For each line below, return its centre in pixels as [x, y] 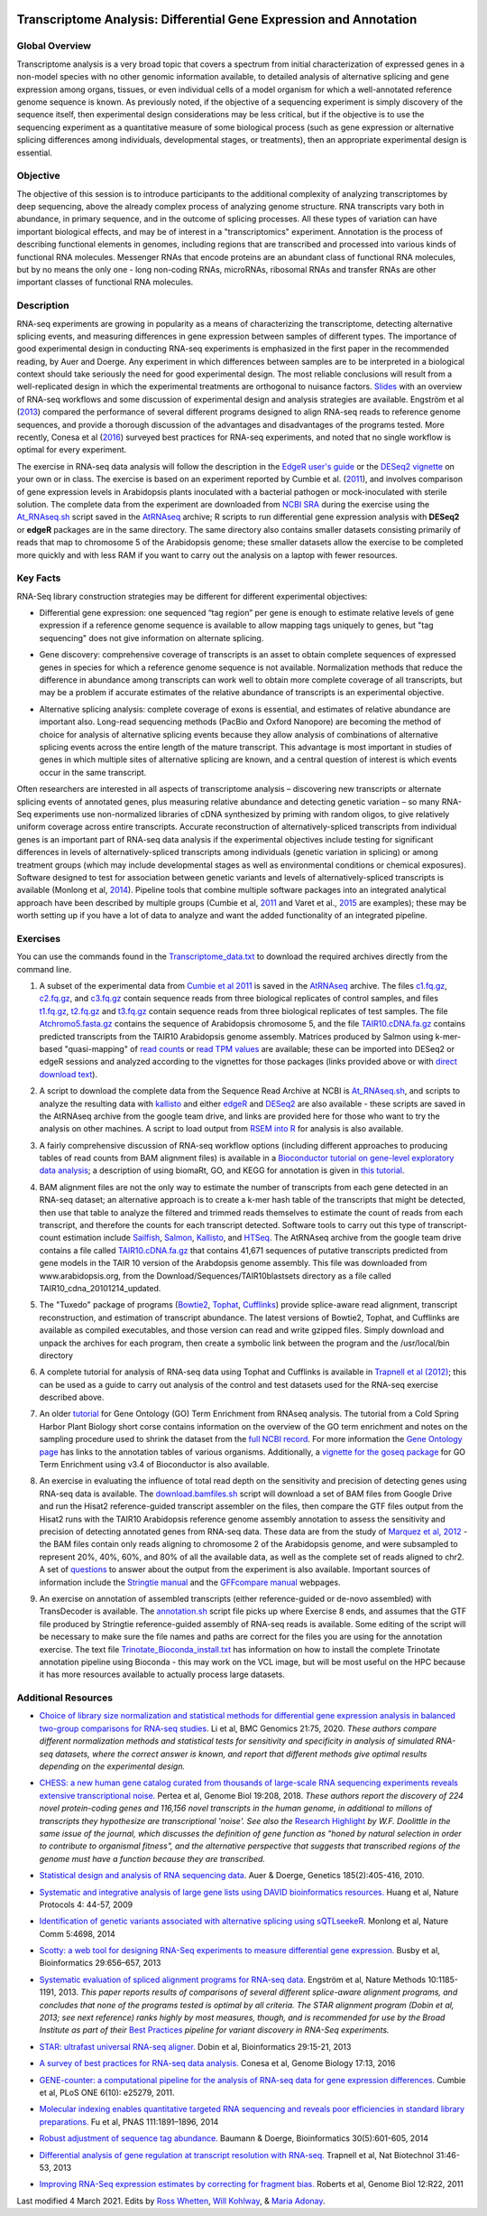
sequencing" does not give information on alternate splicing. [152, 638]
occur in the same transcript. [93, 772]
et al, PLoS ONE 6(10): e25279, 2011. [107, 2092]
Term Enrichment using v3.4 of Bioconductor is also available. [154, 1465]
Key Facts [39, 578]
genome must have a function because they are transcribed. [152, 1858]
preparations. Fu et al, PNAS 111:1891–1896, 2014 [129, 2121]
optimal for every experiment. [72, 450]
